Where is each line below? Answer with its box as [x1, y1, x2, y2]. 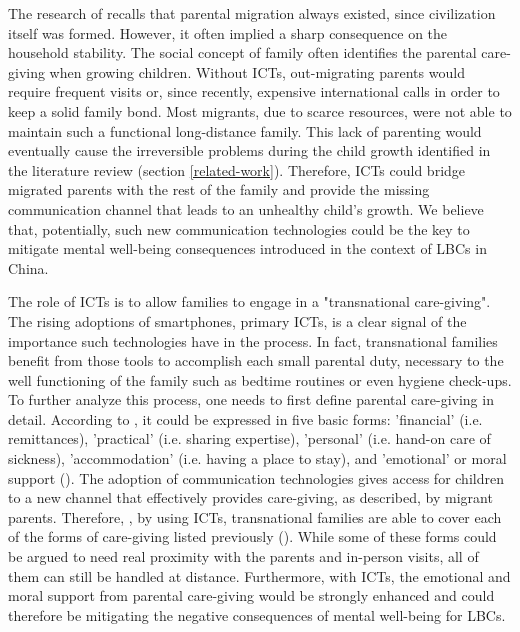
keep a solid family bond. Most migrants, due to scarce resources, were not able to [8, 100, 512, 121]
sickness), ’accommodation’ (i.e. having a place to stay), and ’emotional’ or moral [8, 448, 507, 469]
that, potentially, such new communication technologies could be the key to [8, 218, 470, 239]
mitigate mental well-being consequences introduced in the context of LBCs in [8, 238, 487, 259]
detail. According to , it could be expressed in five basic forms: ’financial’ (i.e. [8, 408, 483, 429]
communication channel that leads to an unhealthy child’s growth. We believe [8, 198, 484, 219]
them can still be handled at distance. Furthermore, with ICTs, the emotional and [8, 565, 511, 586]
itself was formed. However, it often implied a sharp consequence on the [8, 22, 448, 43]
